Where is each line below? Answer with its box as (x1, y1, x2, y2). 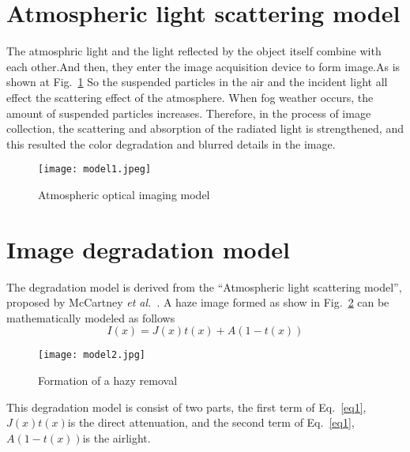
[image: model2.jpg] (38, 349, 146, 361)
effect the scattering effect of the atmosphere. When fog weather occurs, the (6, 89, 374, 105)
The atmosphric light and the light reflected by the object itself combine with (6, 43, 382, 59)
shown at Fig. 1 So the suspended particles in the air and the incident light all (6, 73, 388, 90)
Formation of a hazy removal (38, 372, 178, 389)
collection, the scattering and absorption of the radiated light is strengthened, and (6, 120, 404, 137)
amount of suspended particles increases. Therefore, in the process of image (6, 104, 371, 121)
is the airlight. (82, 429, 151, 446)
